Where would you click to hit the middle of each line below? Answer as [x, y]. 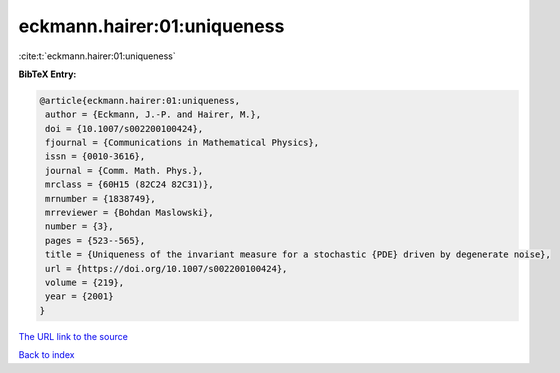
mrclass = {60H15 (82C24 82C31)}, [129, 184]
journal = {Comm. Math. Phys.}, [124, 170]
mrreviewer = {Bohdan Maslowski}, [129, 213]
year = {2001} [79, 296]
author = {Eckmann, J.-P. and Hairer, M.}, [153, 114]
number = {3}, [79, 226]
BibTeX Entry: [47, 74]
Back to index [46, 355]
